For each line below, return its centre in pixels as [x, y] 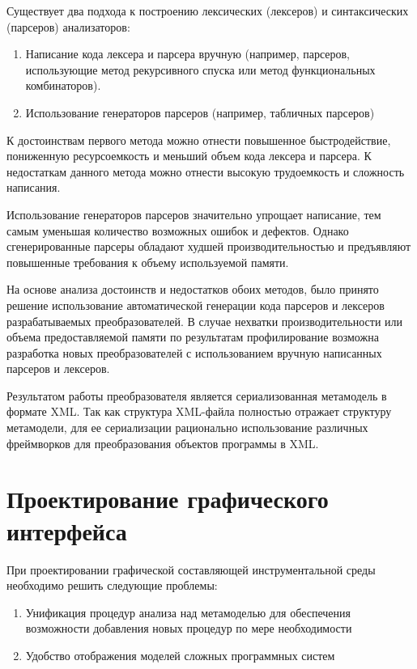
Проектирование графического [168, 499]
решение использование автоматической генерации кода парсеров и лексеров [196, 305]
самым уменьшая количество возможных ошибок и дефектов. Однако [178, 230]
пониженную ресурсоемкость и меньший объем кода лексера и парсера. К [189, 156]
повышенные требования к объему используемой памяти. [148, 262]
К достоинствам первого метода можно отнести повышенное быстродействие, [199, 140]
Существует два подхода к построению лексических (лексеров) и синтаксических [208, 11]
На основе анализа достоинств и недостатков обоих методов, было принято [193, 289]
